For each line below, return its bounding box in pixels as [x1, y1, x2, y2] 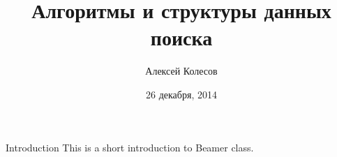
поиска [150, 23, 213, 52]
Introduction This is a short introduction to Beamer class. [6, 140, 254, 154]
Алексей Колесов [145, 63, 218, 78]
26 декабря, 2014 [146, 87, 217, 101]
